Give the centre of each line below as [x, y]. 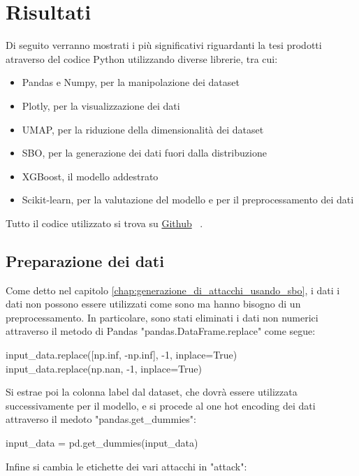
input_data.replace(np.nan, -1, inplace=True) [104, 368]
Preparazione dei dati [85, 260]
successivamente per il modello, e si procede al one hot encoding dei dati [161, 405]
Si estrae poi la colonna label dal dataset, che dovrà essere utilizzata [152, 392]
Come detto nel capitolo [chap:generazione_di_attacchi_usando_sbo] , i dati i [173, 290]
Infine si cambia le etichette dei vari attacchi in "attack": [126, 466]
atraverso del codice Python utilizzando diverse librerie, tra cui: [142, 58]
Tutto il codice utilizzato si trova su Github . [104, 223]
